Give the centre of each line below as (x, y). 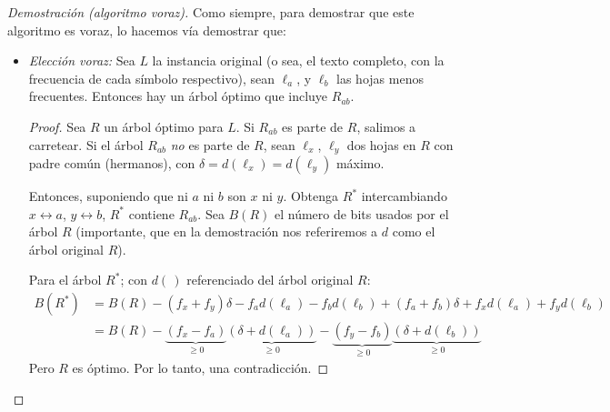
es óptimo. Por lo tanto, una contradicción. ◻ (200, 368)
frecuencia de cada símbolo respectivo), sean (151, 78)
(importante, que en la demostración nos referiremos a (227, 231)
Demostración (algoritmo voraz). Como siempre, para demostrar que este (211, 12)
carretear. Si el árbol (86, 144)
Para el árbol (65, 280)
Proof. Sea (57, 126)
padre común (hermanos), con (112, 163)
